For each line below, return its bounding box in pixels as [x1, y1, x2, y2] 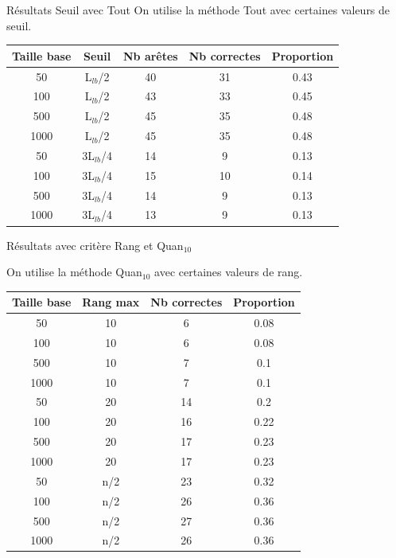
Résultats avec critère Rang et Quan [6, 236, 184, 253]
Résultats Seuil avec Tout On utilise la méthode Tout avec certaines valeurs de [6, 2, 390, 18]
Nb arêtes [122, 47, 178, 64]
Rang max [82, 294, 140, 310]
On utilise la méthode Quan [6, 263, 142, 280]
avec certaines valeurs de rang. [154, 263, 303, 280]
